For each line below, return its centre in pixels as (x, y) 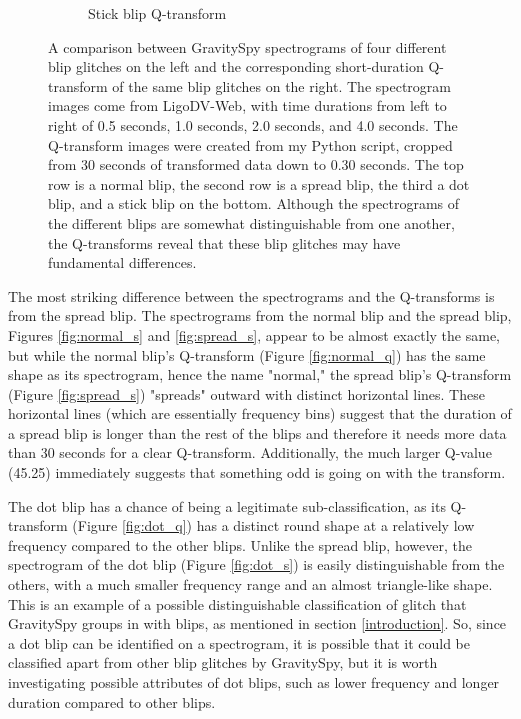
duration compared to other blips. (112, 701)
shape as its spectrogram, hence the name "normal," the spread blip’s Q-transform (260, 374)
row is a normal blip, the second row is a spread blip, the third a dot (259, 183)
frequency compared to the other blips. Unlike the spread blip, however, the (240, 544)
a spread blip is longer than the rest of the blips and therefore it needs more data (257, 432)
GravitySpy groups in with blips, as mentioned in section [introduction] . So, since (257, 623)
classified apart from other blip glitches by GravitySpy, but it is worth (223, 662)
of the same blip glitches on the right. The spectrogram (281, 85)
